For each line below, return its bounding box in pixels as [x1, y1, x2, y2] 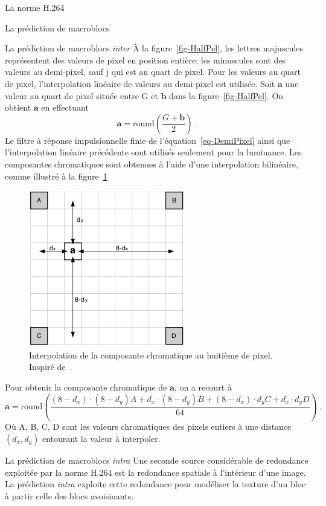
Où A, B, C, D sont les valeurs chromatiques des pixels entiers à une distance [5, 420, 292, 433]
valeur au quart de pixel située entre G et [5, 89, 158, 102]
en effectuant [41, 101, 89, 114]
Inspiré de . [29, 360, 72, 373]
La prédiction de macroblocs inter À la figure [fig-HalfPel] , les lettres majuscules [5, 42, 304, 54]
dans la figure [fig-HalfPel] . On [169, 89, 284, 102]
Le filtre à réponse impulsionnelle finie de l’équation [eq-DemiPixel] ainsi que [5, 134, 290, 146]
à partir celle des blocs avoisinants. [5, 489, 134, 502]
